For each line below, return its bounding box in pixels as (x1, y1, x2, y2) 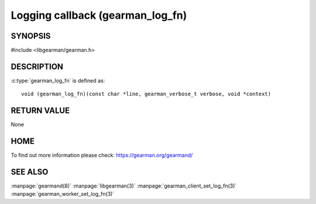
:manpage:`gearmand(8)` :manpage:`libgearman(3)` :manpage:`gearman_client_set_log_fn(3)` (11, 182, 237, 189)
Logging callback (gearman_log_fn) (11, 9, 187, 22)
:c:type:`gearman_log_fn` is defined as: (11, 77, 105, 84)
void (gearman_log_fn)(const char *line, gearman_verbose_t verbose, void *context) (21, 91, 272, 98)
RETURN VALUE (11, 106, 70, 116)
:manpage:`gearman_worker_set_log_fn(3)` (11, 191, 115, 198)
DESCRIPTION (11, 61, 64, 71)
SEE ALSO (11, 167, 49, 177)
